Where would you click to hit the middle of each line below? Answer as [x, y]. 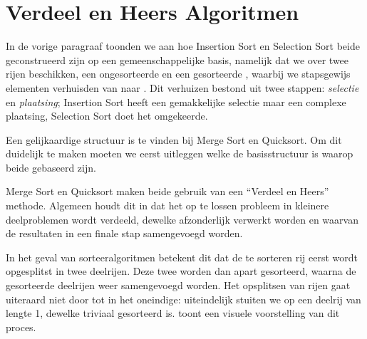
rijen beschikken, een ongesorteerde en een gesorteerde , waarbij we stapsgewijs [178, 74]
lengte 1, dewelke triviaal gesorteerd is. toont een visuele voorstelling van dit [173, 313]
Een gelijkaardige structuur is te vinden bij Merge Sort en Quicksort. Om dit [174, 139]
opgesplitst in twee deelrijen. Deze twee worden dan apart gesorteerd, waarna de [181, 271]
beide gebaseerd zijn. [51, 167]
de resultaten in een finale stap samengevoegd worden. [124, 233]
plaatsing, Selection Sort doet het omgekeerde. [107, 116]
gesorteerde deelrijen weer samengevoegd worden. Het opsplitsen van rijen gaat [178, 285]
